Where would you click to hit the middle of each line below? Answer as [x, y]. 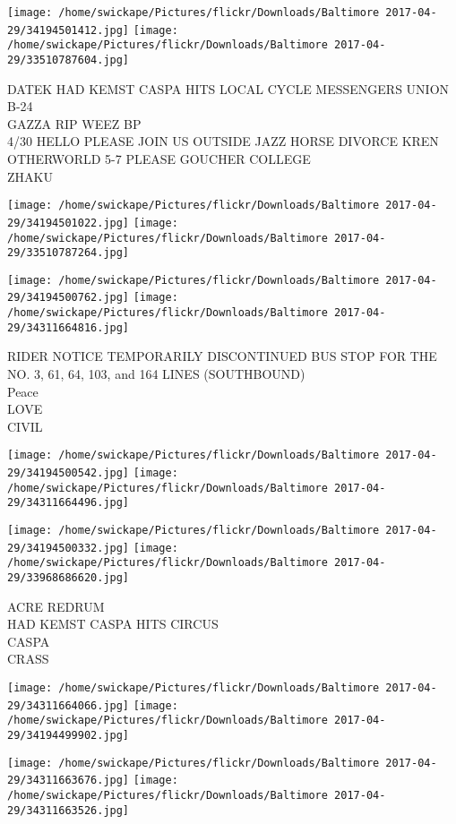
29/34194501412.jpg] [69, 30]
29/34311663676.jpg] [69, 781]
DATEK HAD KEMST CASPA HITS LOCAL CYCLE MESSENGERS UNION [228, 88]
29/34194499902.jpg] [69, 735]
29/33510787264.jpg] [69, 253]
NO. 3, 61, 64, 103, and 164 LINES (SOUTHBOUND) [156, 374]
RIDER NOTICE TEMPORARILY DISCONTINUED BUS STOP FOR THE [222, 356]
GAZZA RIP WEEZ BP [74, 123]
